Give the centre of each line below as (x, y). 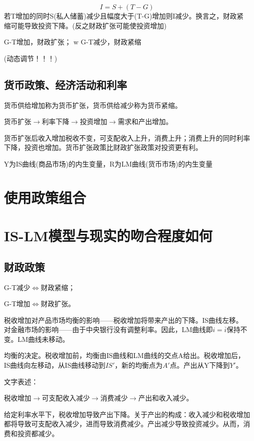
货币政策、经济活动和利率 (65, 84)
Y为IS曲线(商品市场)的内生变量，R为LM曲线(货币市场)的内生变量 (108, 163)
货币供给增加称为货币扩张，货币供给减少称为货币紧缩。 (93, 105)
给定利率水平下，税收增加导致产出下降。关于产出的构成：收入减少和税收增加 (127, 414)
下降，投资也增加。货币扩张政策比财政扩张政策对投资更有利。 (103, 147)
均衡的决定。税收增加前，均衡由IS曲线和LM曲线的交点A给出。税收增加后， (124, 355)
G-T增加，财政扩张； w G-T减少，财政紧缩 (73, 42)
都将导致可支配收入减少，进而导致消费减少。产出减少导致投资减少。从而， (124, 424)
